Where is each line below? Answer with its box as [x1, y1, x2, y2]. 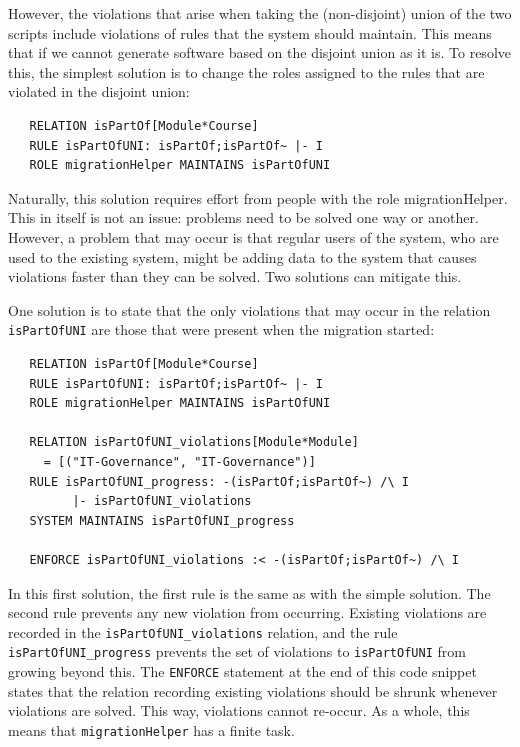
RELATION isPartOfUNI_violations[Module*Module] [29, 435, 359, 450]
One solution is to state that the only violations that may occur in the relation [8, 299, 491, 320]
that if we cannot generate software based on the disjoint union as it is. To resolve [8, 42, 511, 63]
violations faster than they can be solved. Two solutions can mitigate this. [8, 266, 462, 287]
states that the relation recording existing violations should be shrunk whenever [8, 680, 498, 701]
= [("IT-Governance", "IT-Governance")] [43, 454, 316, 469]
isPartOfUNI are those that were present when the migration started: [8, 319, 435, 340]
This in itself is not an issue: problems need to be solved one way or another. [8, 207, 479, 228]
